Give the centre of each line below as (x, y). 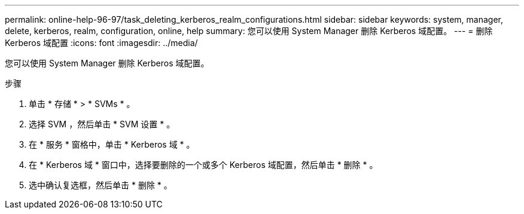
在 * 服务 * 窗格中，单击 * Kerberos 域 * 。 (112, 144)
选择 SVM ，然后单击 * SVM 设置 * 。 (102, 124)
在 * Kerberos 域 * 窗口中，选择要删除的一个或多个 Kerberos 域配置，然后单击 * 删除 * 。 (203, 165)
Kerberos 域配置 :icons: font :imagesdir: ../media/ (101, 43)
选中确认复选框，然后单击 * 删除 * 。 (100, 185)
